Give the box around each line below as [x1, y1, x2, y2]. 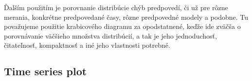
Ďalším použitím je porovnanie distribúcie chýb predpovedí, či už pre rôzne [4, 2, 228, 12]
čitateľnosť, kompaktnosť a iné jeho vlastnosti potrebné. [4, 40, 170, 50]
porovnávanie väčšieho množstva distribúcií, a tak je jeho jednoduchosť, [4, 30, 217, 40]
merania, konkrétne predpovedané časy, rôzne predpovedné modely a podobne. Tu [4, 12, 248, 22]
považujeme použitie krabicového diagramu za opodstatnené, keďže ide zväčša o [4, 21, 241, 31]
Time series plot [4, 64, 87, 79]
